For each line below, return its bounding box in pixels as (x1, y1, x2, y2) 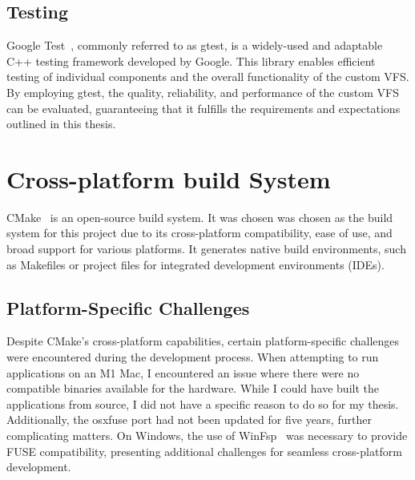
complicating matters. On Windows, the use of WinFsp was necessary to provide (6, 427, 408, 444)
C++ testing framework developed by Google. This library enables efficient (6, 52, 376, 69)
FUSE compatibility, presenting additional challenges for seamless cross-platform (6, 442, 402, 459)
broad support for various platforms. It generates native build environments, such (6, 240, 406, 257)
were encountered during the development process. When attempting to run (6, 349, 379, 365)
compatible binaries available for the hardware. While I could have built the (6, 380, 379, 397)
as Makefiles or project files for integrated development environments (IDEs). (6, 256, 385, 272)
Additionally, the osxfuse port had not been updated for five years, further (6, 411, 372, 428)
